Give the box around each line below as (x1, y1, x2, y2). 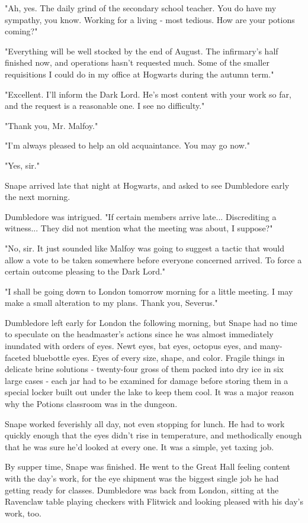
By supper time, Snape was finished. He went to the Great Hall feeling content (5, 460, 291, 473)
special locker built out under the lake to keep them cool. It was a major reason (5, 386, 294, 398)
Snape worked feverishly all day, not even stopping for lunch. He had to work (5, 417, 285, 430)
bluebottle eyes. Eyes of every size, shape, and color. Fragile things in (33, 351, 285, 363)
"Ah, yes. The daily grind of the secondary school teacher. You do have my (5, 2, 277, 14)
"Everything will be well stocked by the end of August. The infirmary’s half (5, 44, 278, 57)
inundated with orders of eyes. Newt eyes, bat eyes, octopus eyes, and (5, 340, 257, 352)
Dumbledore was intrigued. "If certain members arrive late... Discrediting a (5, 210, 277, 222)
